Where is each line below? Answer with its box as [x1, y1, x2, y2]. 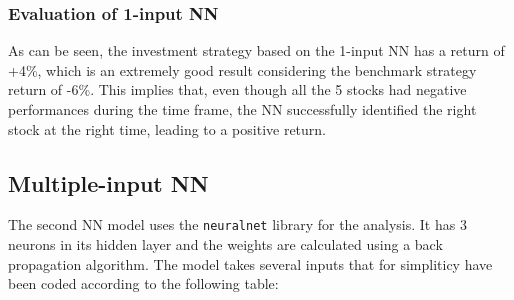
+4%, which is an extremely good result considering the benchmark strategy [8, 59, 477, 80]
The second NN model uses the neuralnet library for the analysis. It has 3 [8, 214, 467, 235]
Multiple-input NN [8, 167, 209, 198]
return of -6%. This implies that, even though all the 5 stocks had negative [8, 79, 467, 100]
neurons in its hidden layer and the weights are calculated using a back [8, 234, 443, 255]
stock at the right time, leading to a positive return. [8, 118, 326, 139]
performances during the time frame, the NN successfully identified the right [8, 99, 477, 119]
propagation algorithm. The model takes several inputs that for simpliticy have [8, 253, 493, 274]
